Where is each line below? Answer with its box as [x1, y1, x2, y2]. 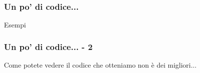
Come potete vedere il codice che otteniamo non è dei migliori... [4, 60, 197, 70]
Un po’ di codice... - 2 [4, 40, 93, 52]
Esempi [4, 20, 26, 30]
